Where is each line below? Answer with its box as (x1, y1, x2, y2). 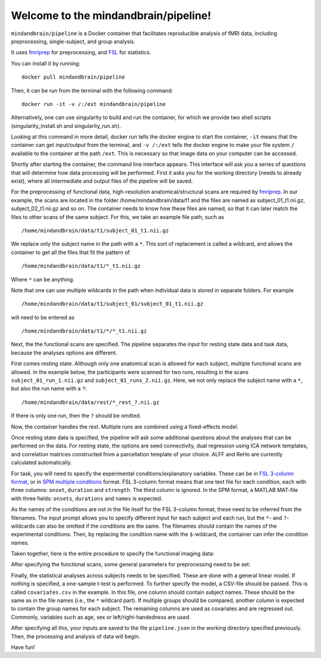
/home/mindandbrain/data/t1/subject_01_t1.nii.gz (21, 227, 169, 234)
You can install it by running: (11, 59, 80, 67)
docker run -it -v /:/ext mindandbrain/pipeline (21, 101, 166, 107)
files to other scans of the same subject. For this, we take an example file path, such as (11, 213, 224, 220)
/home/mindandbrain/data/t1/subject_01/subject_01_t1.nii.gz (21, 300, 203, 308)
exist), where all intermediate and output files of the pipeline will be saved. (11, 177, 193, 184)
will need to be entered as (11, 314, 75, 321)
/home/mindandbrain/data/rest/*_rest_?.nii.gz (21, 399, 160, 406)
